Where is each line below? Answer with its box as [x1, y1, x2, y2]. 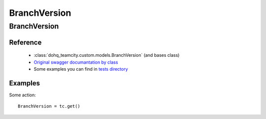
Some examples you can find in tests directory [33, 66, 128, 72]
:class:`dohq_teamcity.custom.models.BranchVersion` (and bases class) [33, 52, 180, 58]
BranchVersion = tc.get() [18, 104, 81, 109]
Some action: [9, 92, 36, 98]
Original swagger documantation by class [33, 59, 118, 65]
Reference [9, 38, 42, 46]
